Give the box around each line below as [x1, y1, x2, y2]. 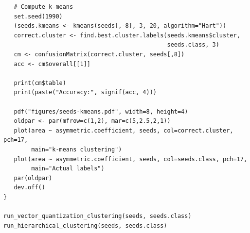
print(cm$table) [14, 79, 66, 86]
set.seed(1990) [14, 13, 63, 20]
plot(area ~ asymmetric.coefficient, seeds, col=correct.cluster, [14, 127, 233, 134]
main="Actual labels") [31, 165, 105, 172]
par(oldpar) [14, 174, 53, 182]
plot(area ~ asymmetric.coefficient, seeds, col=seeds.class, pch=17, [14, 155, 248, 163]
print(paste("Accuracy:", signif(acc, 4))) [14, 89, 157, 96]
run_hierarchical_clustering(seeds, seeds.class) [3, 222, 167, 229]
